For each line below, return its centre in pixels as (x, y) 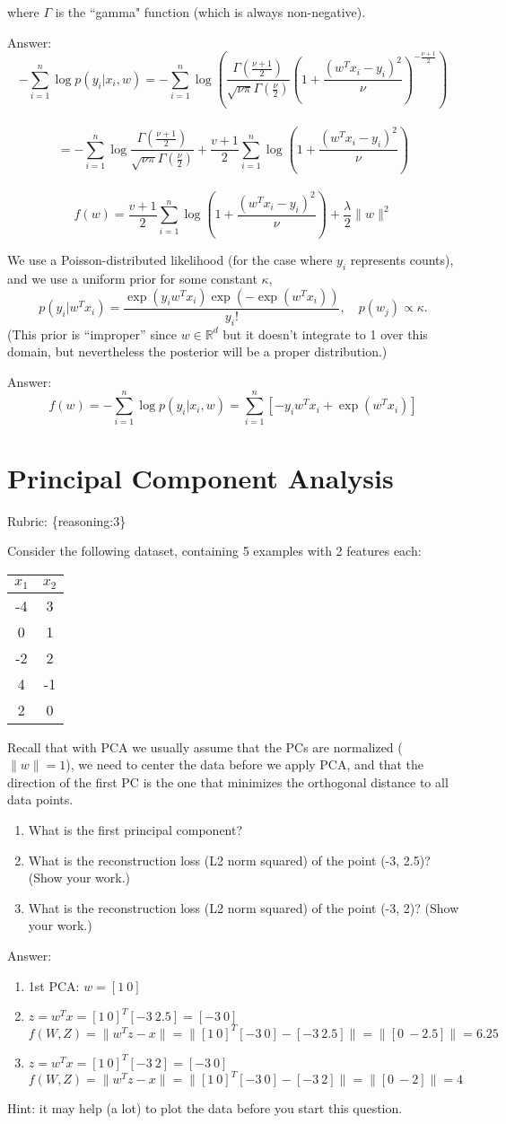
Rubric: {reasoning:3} (67, 520)
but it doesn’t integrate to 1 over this (325, 334)
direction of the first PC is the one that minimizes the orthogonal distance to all (228, 782)
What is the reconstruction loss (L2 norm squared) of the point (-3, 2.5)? (229, 860)
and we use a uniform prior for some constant (132, 279)
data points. (40, 799)
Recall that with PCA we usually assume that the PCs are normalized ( (205, 746)
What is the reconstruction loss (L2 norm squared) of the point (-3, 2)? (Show (244, 907)
